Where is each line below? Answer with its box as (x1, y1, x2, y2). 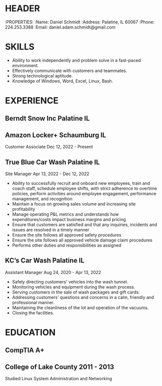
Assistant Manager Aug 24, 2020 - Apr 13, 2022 (5, 269, 101, 275)
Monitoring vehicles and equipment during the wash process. (12, 284, 135, 290)
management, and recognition (12, 196, 73, 202)
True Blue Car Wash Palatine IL (5, 158, 100, 166)
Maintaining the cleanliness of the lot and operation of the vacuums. (12, 305, 149, 311)
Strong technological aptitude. (12, 73, 73, 78)
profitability (12, 206, 36, 212)
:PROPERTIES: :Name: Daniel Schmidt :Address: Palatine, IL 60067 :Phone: (5, 19, 155, 25)
